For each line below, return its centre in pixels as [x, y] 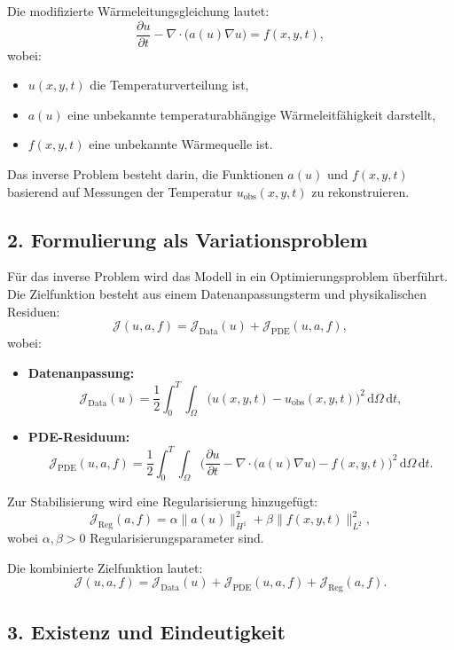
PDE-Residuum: [79, 437]
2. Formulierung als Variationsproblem [188, 239]
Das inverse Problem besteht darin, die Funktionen [145, 174]
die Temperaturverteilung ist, [169, 85]
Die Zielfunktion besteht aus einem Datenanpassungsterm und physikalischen [217, 294]
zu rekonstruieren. [360, 191]
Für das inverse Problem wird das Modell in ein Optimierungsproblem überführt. [228, 276]
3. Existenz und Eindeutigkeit [146, 631]
